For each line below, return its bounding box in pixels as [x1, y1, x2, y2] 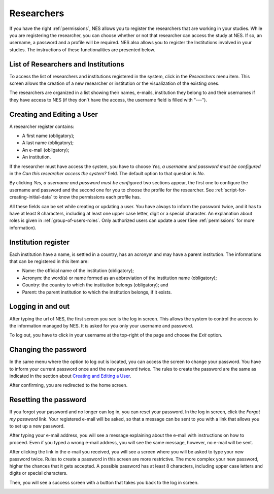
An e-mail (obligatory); [22, 147, 70, 153]
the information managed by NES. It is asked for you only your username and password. [9, 322, 194, 328]
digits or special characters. [9, 470, 68, 476]
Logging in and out [9, 302, 70, 311]
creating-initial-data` [9, 194, 53, 200]
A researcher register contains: [9, 123, 75, 129]
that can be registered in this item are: [9, 258, 89, 265]
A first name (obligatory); [22, 133, 75, 139]
